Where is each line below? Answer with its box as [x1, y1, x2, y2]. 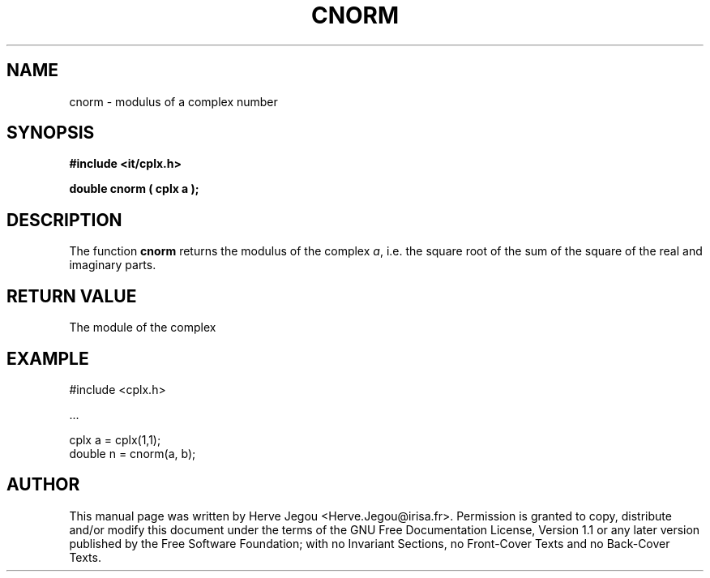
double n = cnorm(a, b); [69, 446, 196, 460]
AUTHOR [6, 474, 80, 495]
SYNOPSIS [6, 122, 95, 143]
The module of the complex [69, 320, 216, 335]
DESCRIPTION [6, 209, 122, 230]
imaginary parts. [69, 258, 156, 272]
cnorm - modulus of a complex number [69, 94, 278, 109]
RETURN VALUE [6, 285, 137, 306]
